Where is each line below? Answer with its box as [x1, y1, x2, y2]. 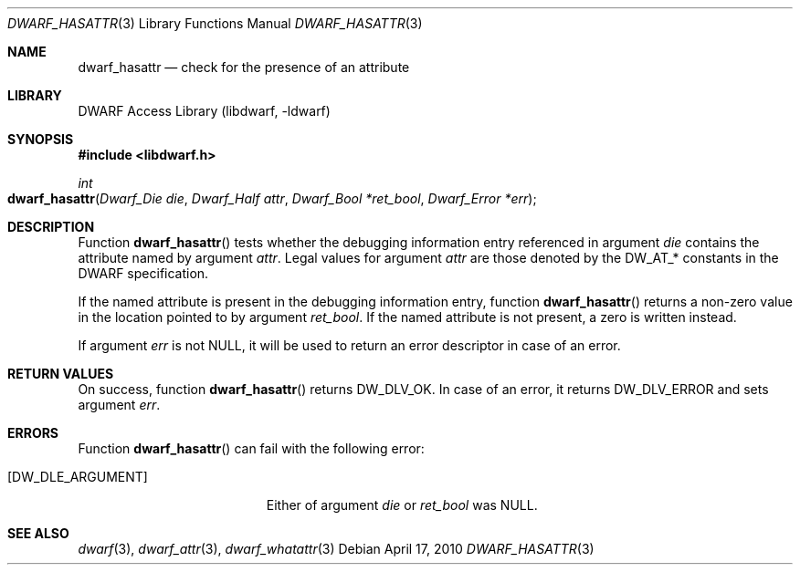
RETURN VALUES [7, 366, 114, 381]
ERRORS [7, 425, 59, 441]
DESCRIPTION [7, 219, 95, 234]
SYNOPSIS [7, 131, 74, 147]
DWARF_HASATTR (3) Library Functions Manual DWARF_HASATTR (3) [7, 16, 423, 31]
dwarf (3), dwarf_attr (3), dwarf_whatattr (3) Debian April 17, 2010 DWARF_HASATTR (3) [78, 541, 595, 556]
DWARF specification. [78, 265, 209, 281]
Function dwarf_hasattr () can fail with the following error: [78, 441, 425, 456]
